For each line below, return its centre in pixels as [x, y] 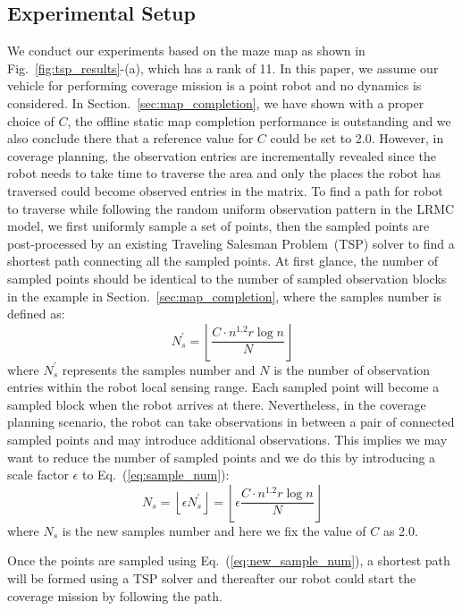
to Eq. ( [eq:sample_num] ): [155, 475]
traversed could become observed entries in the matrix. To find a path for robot [225, 190]
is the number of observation [352, 369]
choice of [31, 120]
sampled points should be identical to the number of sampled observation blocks [227, 278]
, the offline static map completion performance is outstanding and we [259, 120]
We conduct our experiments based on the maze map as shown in [186, 51]
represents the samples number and [159, 369]
